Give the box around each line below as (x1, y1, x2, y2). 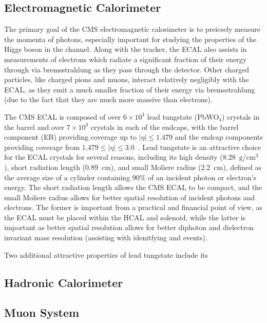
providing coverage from (4, 141, 80, 152)
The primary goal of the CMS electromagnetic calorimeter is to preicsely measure (4, 24, 260, 34)
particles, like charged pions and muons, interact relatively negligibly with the (4, 74, 249, 85)
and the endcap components (175, 131, 263, 142)
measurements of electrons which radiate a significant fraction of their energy (4, 53, 247, 64)
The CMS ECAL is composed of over (4, 111, 121, 122)
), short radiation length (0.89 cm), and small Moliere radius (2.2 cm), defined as (4, 161, 261, 172)
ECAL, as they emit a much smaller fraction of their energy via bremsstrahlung (4, 84, 255, 94)
